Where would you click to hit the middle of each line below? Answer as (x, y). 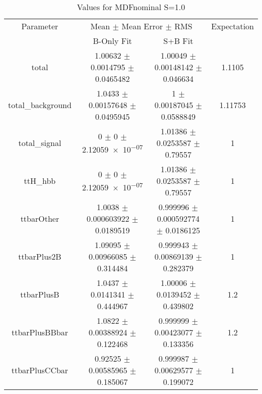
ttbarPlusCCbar (40, 370)
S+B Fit (178, 41)
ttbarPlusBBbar (40, 332)
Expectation (233, 26)
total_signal (40, 143)
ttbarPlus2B (40, 256)
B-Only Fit (112, 41)
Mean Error (142, 26)
